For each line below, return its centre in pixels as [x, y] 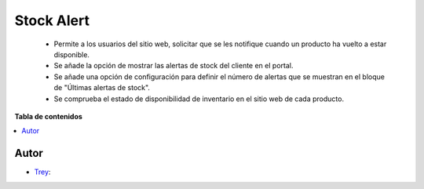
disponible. [72, 54]
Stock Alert [52, 20]
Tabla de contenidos [48, 116]
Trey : [42, 172]
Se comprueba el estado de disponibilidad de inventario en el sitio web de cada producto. [199, 99]
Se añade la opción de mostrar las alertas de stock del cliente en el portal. [174, 66]
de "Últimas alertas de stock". [102, 88]
